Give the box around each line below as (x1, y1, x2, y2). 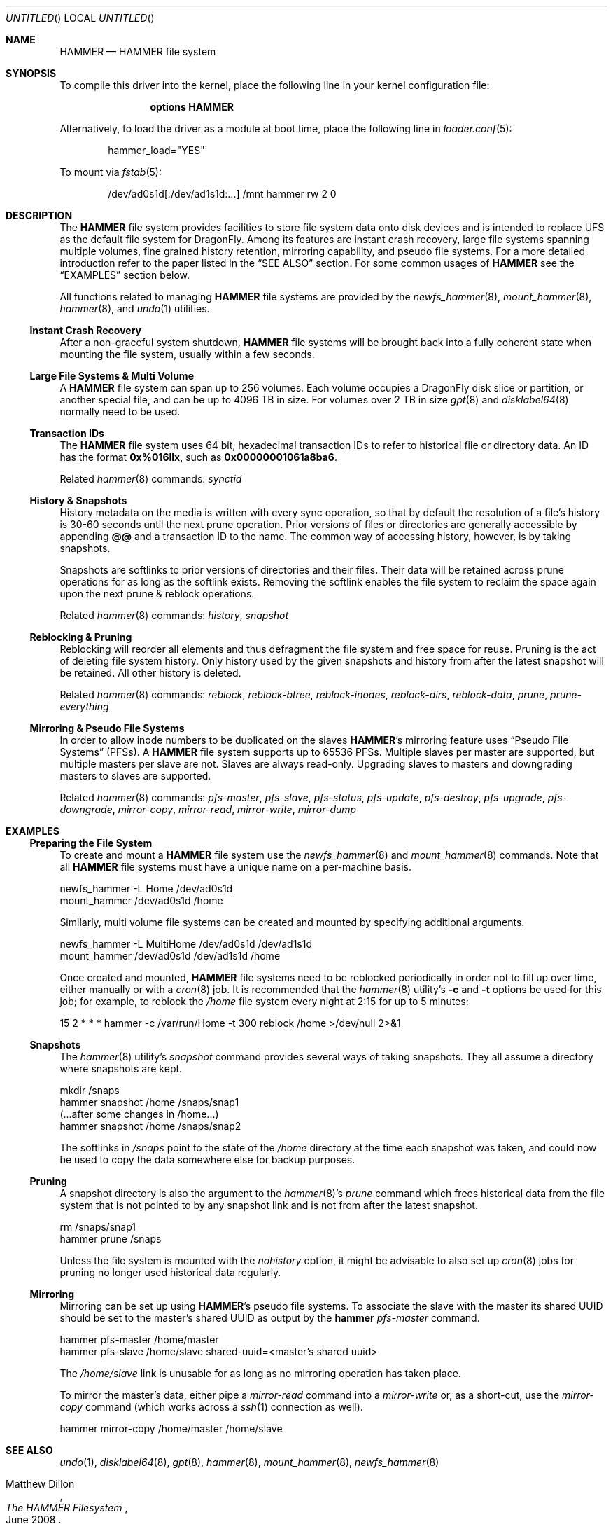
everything (59, 700, 109, 712)
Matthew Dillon (6, 1478, 75, 1490)
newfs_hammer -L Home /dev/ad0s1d (59, 883, 233, 894)
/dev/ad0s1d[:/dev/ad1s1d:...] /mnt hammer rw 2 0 (108, 188, 337, 200)
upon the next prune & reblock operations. (59, 588, 255, 600)
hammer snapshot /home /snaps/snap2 (59, 1120, 241, 1132)
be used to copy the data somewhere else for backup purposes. (59, 1154, 355, 1165)
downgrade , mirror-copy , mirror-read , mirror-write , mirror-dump (59, 803, 357, 815)
